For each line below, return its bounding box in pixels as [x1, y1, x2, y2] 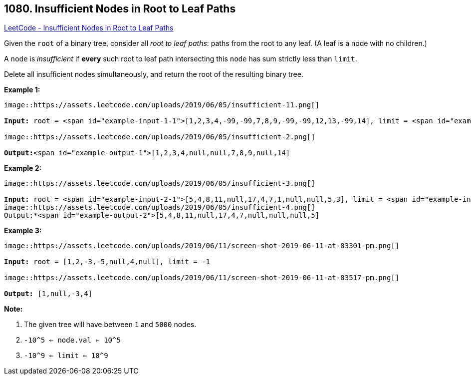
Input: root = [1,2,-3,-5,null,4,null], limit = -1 [4, 258, 211, 266]
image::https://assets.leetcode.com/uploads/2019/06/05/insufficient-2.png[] [4, 133, 315, 141]
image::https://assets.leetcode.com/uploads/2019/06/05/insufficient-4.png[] [4, 203, 315, 212]
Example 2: [4, 164, 42, 173]
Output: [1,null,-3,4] [4, 290, 93, 298]
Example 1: [4, 85, 40, 94]
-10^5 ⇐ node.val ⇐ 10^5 [24, 336, 121, 345]
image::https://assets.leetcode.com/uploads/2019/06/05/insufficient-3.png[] [4, 179, 315, 188]
